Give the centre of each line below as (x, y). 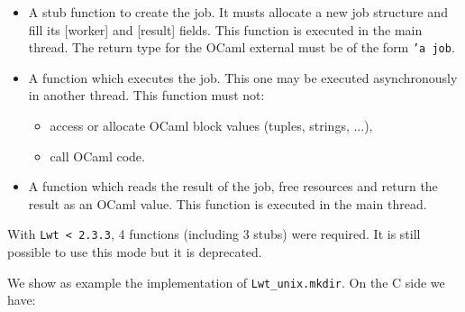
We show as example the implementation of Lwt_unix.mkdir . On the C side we (226, 282)
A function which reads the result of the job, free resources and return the (233, 186)
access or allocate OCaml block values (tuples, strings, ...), (211, 126)
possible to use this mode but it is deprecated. (135, 252)
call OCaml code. (97, 156)
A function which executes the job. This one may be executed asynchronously (243, 77)
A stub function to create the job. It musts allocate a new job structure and (238, 12)
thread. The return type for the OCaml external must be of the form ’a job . (242, 47)
